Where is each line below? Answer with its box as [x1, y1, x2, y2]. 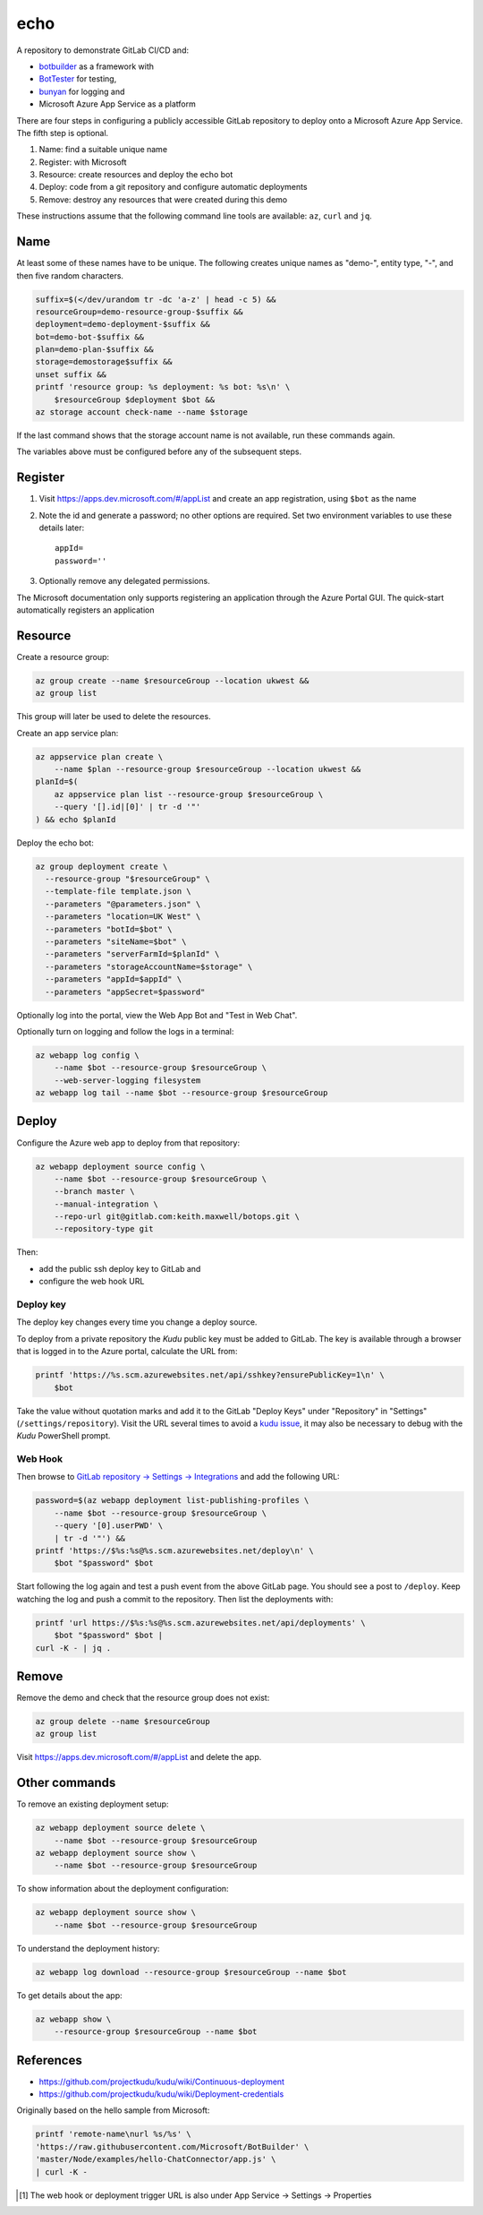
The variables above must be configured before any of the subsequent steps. [16, 446, 302, 457]
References [16, 2052, 82, 2068]
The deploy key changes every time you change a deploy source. [16, 1317, 258, 1327]
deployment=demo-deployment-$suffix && [35, 319, 210, 330]
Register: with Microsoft [38, 157, 127, 167]
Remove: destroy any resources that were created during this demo [38, 193, 288, 205]
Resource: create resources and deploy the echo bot [38, 169, 233, 180]
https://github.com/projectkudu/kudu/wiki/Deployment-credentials [38, 2089, 284, 2099]
